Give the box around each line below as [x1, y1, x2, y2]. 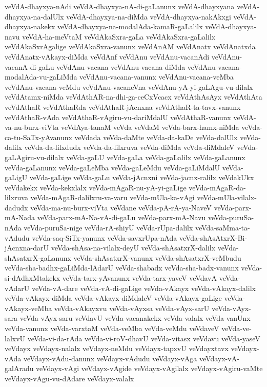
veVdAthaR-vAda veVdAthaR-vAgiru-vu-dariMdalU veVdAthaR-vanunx [5, 111, 231, 122]
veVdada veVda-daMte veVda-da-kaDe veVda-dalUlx [74, 131, 238, 142]
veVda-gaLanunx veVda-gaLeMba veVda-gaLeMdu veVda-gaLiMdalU [5, 162, 220, 172]
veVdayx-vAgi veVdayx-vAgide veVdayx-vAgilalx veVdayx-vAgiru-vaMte [36, 363, 263, 374]
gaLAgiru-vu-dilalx [5, 151, 64, 162]
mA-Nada [5, 212, 35, 223]
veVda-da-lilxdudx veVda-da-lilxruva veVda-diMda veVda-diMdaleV [24, 142, 235, 152]
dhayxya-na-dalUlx [5, 11, 64, 22]
